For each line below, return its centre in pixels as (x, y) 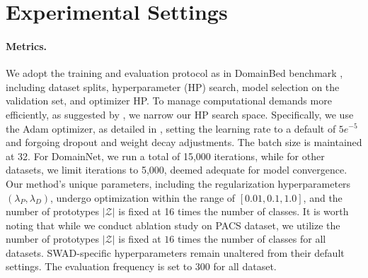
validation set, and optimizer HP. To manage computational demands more (169, 101)
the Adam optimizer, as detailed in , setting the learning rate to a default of (171, 128)
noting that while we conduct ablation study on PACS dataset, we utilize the (173, 225)
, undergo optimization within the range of (143, 197)
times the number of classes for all (252, 239)
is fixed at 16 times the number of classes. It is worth (234, 211)
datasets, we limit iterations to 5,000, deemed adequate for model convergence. (177, 170)
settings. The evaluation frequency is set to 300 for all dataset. (141, 266)
